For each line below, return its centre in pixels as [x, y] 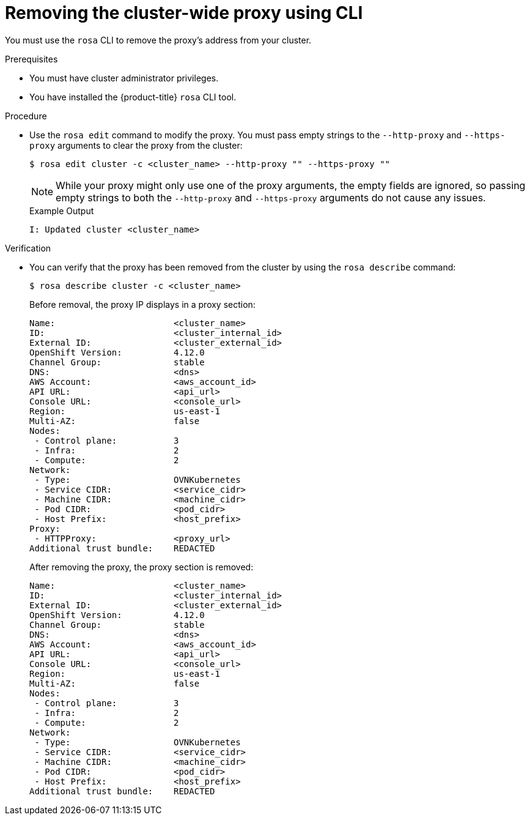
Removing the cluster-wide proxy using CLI [184, 13]
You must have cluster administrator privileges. [124, 78]
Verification [28, 248]
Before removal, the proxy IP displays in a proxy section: [142, 304]
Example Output [62, 211]
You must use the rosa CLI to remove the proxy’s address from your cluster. [158, 40]
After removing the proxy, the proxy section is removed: [142, 567]
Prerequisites [31, 59]
